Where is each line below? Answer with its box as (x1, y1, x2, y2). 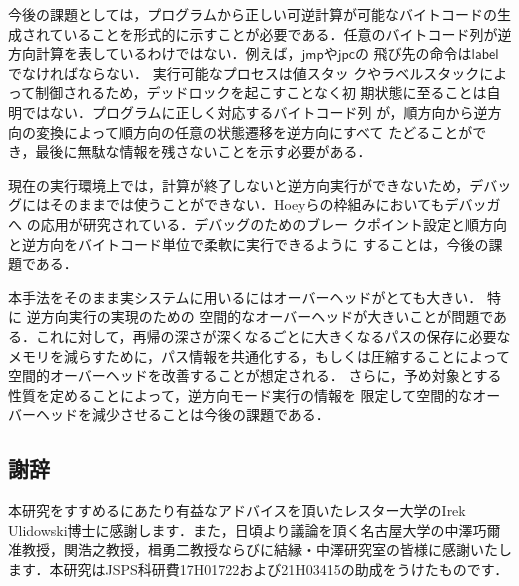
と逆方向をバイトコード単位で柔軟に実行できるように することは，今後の (8, 233, 489, 254)
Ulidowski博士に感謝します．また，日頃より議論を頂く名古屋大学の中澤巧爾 (8, 519, 501, 540)
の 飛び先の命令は (354, 43, 472, 64)
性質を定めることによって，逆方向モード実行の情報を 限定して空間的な (8, 384, 473, 405)
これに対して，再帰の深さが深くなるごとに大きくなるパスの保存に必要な (35, 325, 511, 346)
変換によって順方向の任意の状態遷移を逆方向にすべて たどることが (35, 121, 473, 142)
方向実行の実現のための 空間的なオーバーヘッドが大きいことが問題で (40, 306, 494, 327)
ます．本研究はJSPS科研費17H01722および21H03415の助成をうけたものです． (8, 558, 509, 579)
